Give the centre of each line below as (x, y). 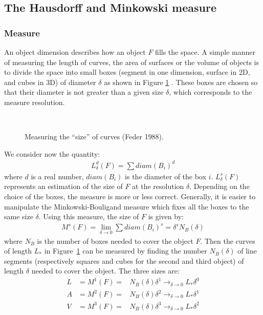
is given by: (166, 216)
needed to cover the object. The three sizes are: (105, 271)
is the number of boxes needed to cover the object (115, 240)
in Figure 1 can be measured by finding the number (126, 251)
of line (247, 251)
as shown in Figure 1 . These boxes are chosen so (181, 82)
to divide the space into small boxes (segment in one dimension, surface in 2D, (127, 72)
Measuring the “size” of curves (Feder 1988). (94, 136)
